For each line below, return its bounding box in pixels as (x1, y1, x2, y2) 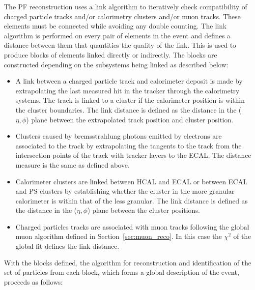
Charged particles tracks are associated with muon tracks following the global (15, 221, 249, 232)
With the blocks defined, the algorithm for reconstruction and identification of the (4, 257, 252, 267)
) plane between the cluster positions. (87, 205, 200, 215)
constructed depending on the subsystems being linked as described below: (4, 59, 228, 69)
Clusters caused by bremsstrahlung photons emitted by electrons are (15, 131, 222, 141)
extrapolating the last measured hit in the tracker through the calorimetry (15, 85, 240, 95)
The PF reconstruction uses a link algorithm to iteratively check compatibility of (4, 1, 248, 11)
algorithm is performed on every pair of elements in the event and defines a (4, 30, 230, 40)
